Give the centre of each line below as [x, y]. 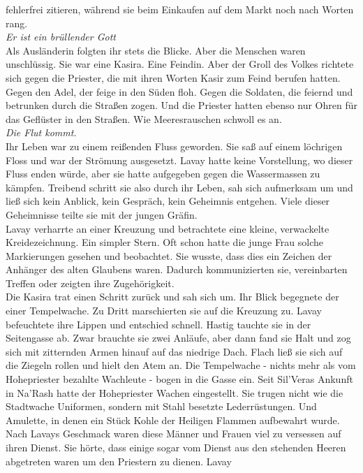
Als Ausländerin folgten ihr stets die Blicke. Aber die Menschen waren [156, 50]
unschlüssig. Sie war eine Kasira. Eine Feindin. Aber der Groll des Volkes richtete [180, 64]
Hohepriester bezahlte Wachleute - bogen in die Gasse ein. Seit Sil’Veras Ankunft [179, 379]
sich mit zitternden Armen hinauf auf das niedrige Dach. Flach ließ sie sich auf [174, 351]
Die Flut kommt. [41, 132]
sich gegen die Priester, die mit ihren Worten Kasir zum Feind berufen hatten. [173, 77]
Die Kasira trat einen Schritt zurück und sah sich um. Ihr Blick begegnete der [172, 297]
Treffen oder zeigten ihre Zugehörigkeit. [90, 283]
